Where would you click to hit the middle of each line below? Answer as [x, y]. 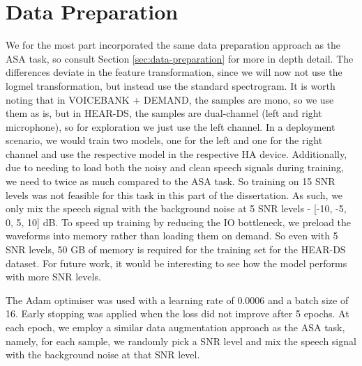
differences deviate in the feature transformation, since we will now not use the [174, 72]
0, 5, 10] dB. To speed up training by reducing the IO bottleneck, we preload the [179, 222]
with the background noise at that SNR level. [103, 355]
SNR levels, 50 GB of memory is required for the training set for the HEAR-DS [176, 249]
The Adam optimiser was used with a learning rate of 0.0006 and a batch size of [177, 300]
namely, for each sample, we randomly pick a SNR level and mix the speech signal [181, 341]
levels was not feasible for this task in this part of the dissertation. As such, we [174, 194]
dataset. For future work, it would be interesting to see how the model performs [176, 263]
